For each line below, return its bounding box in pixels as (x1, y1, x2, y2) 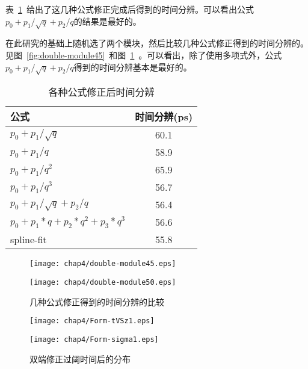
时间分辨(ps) (135, 110, 193, 124)
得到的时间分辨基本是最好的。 (73, 60, 192, 73)
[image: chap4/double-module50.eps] (29, 278, 176, 287)
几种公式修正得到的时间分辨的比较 (29, 295, 164, 308)
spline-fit (10, 232, 47, 247)
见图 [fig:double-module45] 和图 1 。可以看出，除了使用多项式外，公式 (5, 48, 282, 61)
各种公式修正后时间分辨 (48, 85, 155, 99)
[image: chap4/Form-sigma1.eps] (29, 335, 159, 344)
